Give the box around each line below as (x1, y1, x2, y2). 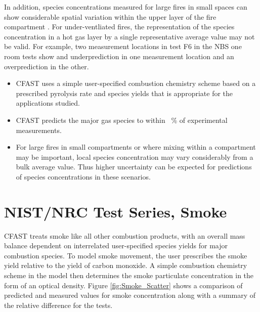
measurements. (16, 124, 62, 135)
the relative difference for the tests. (4, 299, 113, 310)
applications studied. (16, 98, 80, 108)
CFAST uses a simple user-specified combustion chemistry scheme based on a (16, 78, 256, 88)
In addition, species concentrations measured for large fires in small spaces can (4, 2, 247, 12)
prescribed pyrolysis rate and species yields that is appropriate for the (16, 87, 233, 98)
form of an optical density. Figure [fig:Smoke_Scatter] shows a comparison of (4, 280, 243, 290)
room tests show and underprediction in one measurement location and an (4, 51, 234, 61)
